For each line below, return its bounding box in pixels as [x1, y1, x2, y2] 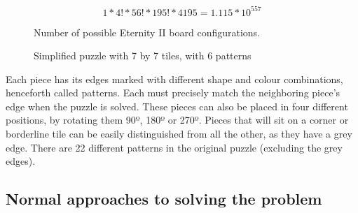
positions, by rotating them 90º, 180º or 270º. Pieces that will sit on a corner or [6, 112, 349, 127]
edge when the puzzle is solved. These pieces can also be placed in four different [6, 98, 348, 113]
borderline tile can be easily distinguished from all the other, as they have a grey [6, 126, 352, 141]
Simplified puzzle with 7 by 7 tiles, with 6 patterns [34, 48, 252, 63]
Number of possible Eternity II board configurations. [34, 24, 261, 39]
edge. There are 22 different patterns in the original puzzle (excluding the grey [6, 140, 343, 154]
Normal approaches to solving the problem [6, 188, 322, 210]
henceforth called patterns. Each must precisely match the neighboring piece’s [6, 85, 340, 100]
